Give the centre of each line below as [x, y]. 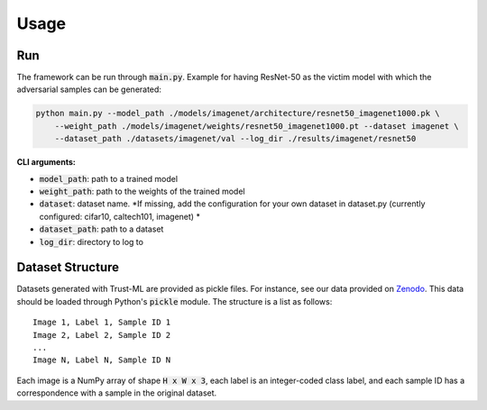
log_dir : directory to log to [92, 241]
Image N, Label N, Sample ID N [102, 360]
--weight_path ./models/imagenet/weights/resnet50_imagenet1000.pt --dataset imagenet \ [257, 126]
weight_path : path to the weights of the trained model [142, 191]
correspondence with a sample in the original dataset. [117, 393]
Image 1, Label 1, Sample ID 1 [102, 323]
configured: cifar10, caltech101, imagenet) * [119, 216]
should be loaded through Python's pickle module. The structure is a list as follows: [175, 301]
